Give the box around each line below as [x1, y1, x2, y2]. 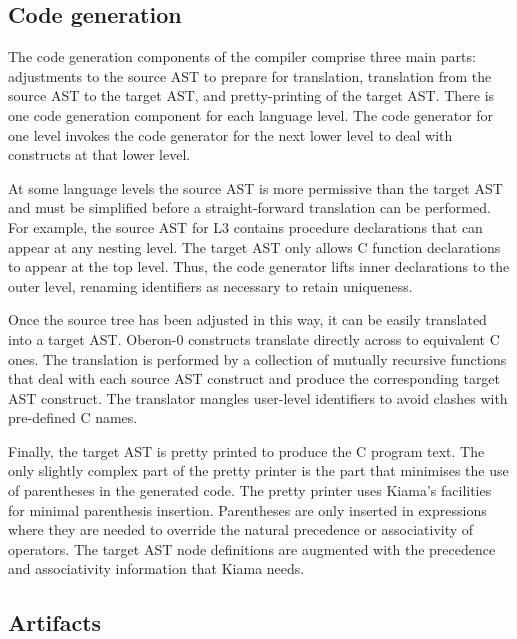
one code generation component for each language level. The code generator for [8, 104, 494, 125]
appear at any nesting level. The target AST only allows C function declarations [8, 236, 501, 257]
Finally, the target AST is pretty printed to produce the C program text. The [8, 440, 485, 461]
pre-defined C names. [8, 407, 138, 428]
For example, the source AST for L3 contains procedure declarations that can [8, 216, 483, 237]
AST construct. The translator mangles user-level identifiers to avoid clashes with [8, 387, 508, 408]
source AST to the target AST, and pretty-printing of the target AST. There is [8, 85, 495, 106]
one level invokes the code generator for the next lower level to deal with [8, 124, 453, 145]
